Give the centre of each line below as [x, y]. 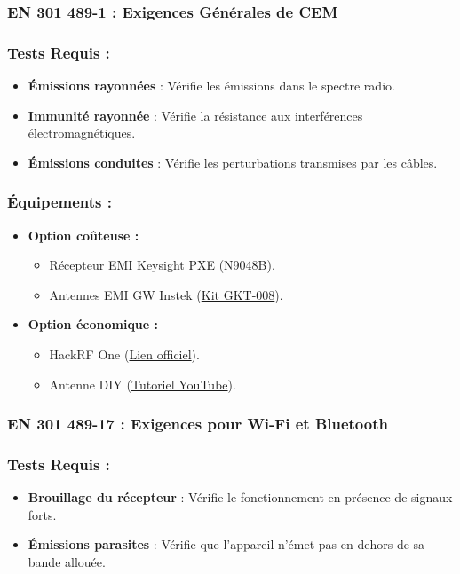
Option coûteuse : [83, 235]
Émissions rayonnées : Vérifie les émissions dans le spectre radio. [211, 86]
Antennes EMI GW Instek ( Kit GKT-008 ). [166, 294]
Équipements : [60, 202]
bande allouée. [67, 562]
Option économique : [93, 324]
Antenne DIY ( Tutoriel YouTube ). [143, 384]
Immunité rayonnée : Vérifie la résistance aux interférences [195, 115]
